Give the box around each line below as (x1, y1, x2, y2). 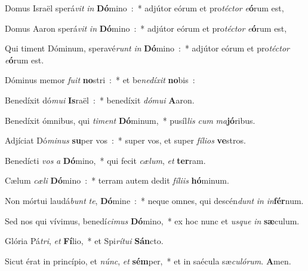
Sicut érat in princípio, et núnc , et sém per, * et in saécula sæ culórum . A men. (5, 254, 291, 267)
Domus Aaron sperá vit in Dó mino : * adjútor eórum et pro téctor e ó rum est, (5, 22, 287, 34)
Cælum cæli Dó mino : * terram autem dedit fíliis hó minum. (5, 174, 229, 187)
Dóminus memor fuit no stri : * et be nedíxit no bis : (5, 74, 195, 86)
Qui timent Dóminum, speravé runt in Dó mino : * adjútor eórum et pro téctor (5, 42, 289, 54)
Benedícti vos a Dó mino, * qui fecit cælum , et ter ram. (5, 154, 206, 166)
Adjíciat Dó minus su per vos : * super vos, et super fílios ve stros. (5, 134, 246, 147)
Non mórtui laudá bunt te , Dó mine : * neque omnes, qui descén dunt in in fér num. (5, 194, 304, 206)
